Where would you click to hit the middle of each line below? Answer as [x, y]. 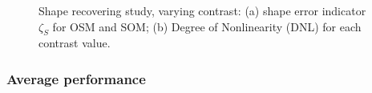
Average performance [76, 78]
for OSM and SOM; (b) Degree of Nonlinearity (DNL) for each [207, 26]
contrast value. [75, 43]
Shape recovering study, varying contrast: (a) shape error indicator [202, 10]
